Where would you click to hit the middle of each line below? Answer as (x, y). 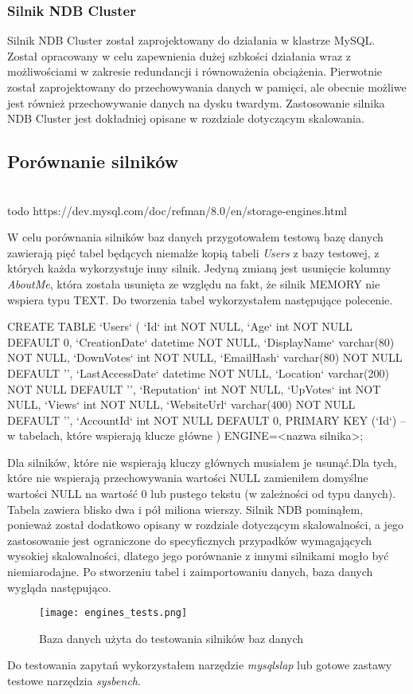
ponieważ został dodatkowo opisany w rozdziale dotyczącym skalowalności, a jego (206, 525)
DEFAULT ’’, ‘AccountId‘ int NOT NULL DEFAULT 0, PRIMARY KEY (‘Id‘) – (206, 420)
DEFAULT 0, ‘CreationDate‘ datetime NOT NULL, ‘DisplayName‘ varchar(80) (201, 341)
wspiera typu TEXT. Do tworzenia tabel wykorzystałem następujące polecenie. (200, 299)
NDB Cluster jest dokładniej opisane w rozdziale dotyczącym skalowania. (186, 118)
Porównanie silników (93, 161)
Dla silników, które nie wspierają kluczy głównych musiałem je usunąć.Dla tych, (202, 462)
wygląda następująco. (59, 587)
